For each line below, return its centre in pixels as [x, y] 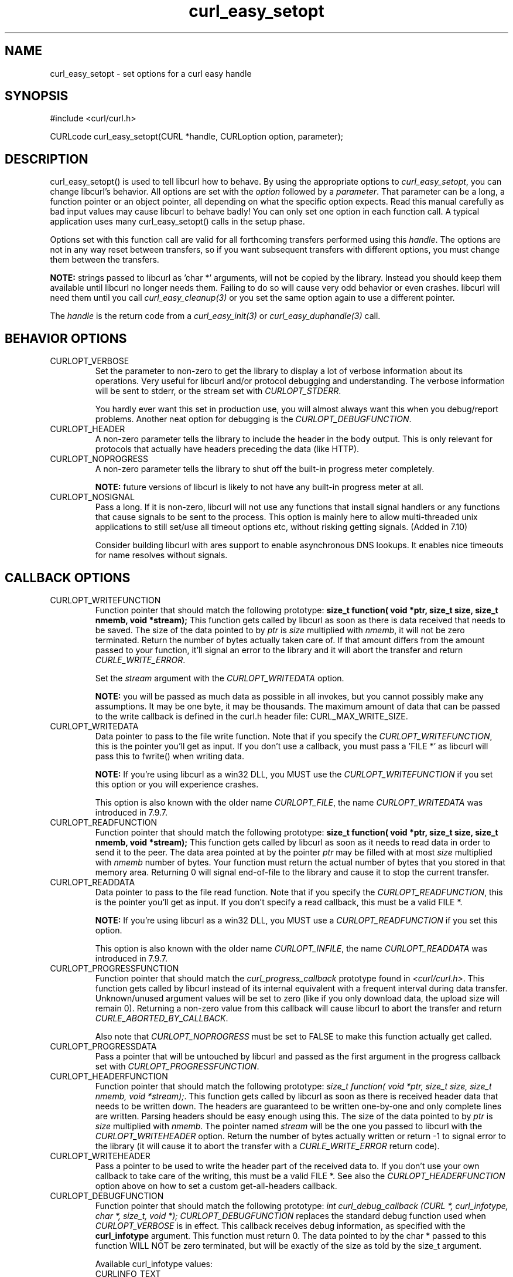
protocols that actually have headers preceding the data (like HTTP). [227, 449]
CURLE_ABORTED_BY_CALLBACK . [162, 1018]
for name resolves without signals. [161, 555]
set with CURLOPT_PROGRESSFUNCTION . [177, 1066]
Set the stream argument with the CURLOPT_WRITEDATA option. [220, 678]
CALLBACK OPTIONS [68, 578]
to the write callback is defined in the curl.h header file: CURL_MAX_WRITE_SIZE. [252, 716]
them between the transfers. [105, 260]
